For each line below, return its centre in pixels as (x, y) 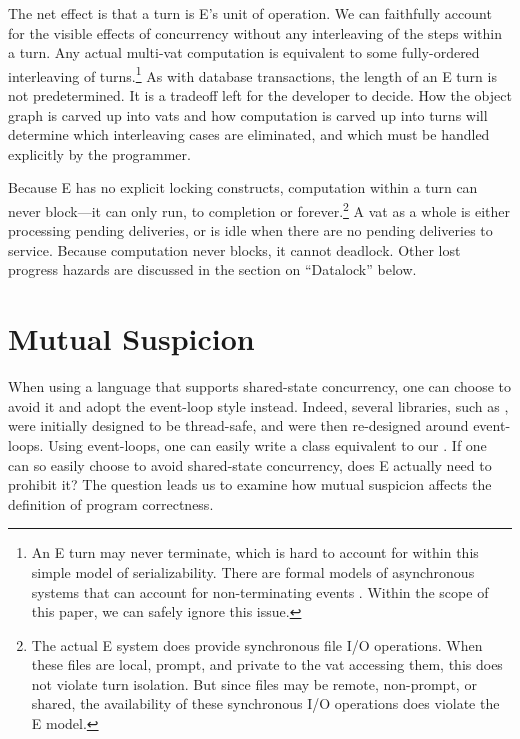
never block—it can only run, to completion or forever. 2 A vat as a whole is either (259, 209)
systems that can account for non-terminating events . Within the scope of (260, 591)
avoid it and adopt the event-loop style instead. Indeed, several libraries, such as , (258, 405)
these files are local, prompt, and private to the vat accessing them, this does (267, 664)
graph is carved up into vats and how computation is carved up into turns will (248, 114)
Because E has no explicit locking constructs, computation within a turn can (243, 187)
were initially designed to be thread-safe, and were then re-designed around (238, 425)
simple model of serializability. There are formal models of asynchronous (253, 571)
